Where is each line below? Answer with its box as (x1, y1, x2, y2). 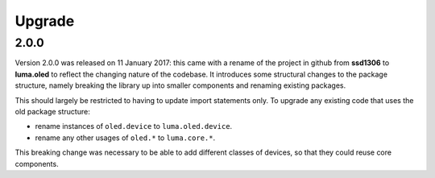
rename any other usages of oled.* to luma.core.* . (35, 133, 216, 143)
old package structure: (14, 106, 90, 116)
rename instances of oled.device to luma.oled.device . (35, 122, 233, 131)
